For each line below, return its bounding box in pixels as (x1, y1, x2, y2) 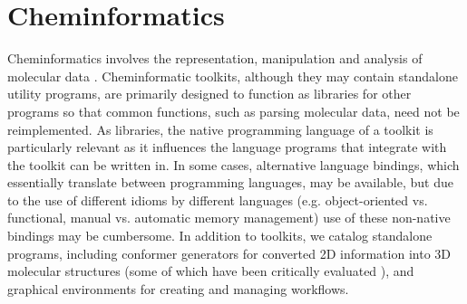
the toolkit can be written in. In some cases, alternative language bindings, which (7, 155, 460, 174)
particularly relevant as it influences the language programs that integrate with (7, 138, 447, 157)
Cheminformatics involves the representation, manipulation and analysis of (7, 49, 423, 68)
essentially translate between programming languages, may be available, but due (7, 173, 453, 192)
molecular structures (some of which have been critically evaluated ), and (7, 261, 414, 280)
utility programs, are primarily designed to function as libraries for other (7, 84, 412, 103)
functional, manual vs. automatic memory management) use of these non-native (7, 208, 451, 227)
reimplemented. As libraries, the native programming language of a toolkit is (7, 119, 433, 138)
